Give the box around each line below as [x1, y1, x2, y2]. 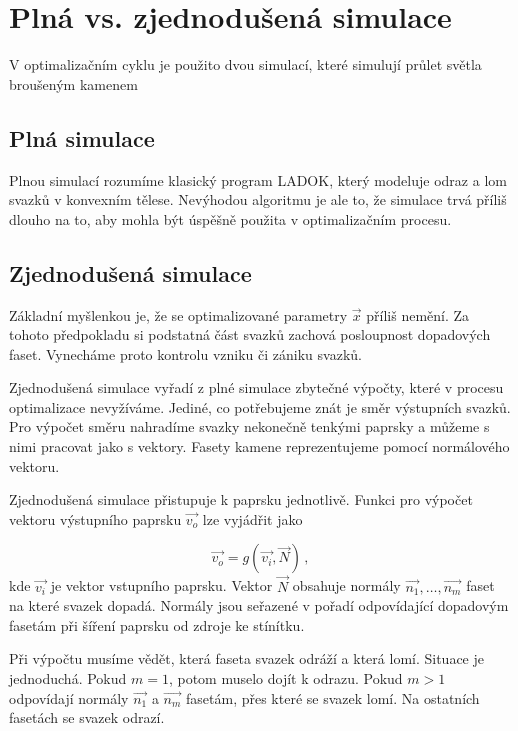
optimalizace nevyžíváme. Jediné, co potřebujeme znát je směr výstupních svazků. [9, 396, 511, 417]
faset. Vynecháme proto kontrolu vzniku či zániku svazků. [9, 343, 362, 364]
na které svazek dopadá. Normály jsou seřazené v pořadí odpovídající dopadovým [9, 595, 509, 616]
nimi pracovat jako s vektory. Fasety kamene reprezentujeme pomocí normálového [9, 436, 510, 457]
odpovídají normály [9, 687, 129, 708]
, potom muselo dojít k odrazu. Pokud [168, 668, 403, 689]
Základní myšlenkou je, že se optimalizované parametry [9, 304, 348, 325]
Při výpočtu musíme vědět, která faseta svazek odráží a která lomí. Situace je [9, 648, 484, 669]
